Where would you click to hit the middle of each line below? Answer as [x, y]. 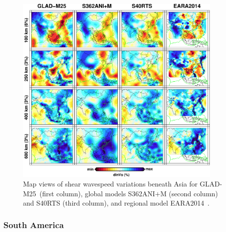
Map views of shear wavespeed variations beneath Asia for [110, 184]
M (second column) [189, 193]
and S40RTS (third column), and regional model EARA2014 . [116, 203]
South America [34, 224]
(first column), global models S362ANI [97, 193]
